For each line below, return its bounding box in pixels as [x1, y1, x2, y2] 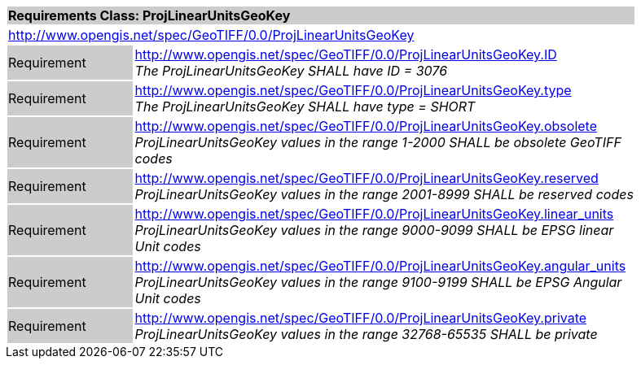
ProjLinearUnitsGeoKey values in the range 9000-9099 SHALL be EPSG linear [134, 222, 614, 238]
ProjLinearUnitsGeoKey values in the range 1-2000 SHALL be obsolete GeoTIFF [134, 134, 621, 150]
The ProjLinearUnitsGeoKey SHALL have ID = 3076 [134, 63, 448, 79]
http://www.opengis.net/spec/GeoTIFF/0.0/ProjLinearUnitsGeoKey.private [134, 310, 587, 326]
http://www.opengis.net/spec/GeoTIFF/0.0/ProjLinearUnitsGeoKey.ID [134, 46, 557, 63]
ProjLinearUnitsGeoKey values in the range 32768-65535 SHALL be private [134, 326, 598, 342]
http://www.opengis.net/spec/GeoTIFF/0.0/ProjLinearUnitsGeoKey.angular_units [134, 258, 626, 274]
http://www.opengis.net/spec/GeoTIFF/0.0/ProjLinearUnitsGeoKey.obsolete [134, 118, 597, 134]
